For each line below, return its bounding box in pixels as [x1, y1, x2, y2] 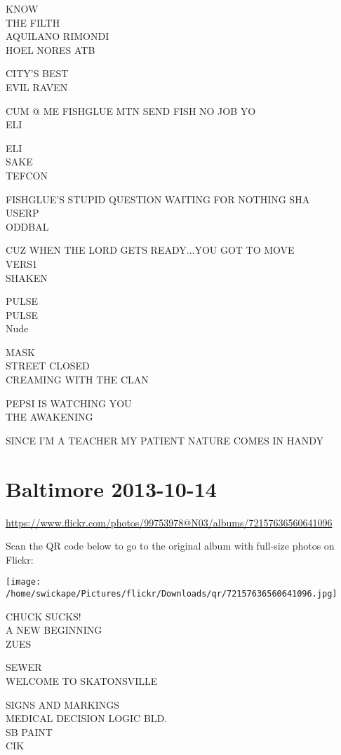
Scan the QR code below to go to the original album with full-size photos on [6, 538, 335, 553]
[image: [6, 577, 41, 587]
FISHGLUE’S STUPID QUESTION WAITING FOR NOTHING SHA [6, 191, 310, 206]
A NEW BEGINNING [6, 623, 102, 637]
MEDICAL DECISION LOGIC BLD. [6, 711, 168, 726]
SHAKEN [6, 270, 48, 285]
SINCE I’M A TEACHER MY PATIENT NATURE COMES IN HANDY [6, 433, 324, 447]
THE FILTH [6, 15, 60, 29]
